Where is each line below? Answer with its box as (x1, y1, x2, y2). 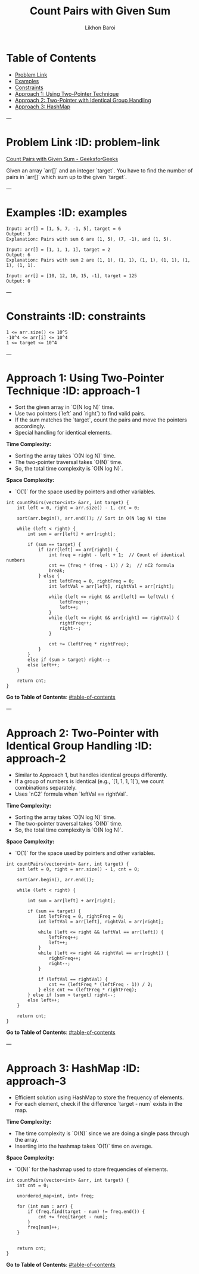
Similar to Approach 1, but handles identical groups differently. (14, 771, 168, 779)
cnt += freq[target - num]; (38, 1214, 108, 1220)
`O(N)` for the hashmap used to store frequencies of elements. (14, 1166, 169, 1173)
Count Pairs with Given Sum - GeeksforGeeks (6, 155, 118, 162)
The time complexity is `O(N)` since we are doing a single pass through (14, 1130, 189, 1137)
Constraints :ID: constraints (6, 310, 146, 323)
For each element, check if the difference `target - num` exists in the (14, 1100, 183, 1108)
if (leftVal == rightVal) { (38, 976, 108, 982)
